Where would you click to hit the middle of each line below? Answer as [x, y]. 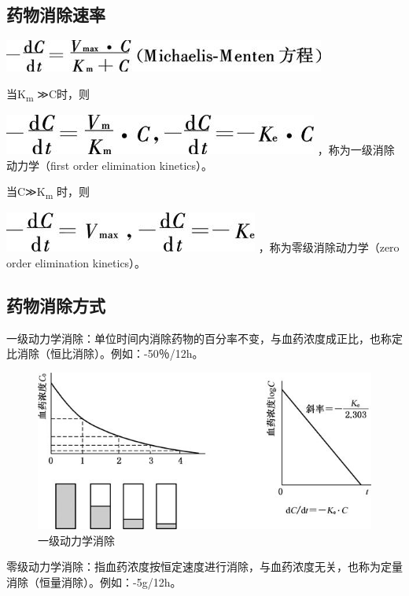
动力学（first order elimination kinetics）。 [110, 165]
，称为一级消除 [356, 149]
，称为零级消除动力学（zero [329, 247]
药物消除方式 [56, 305]
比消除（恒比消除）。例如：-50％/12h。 [105, 353]
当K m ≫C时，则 [48, 94]
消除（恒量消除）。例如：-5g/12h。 [94, 582]
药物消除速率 [56, 15]
